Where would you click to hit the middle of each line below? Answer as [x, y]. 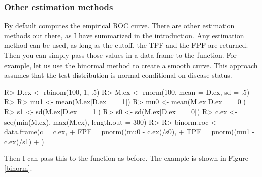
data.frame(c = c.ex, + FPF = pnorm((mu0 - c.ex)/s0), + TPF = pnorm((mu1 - [129, 131]
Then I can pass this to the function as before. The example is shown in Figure [126, 158]
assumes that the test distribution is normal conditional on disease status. [118, 75]
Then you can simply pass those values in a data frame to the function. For [120, 55]
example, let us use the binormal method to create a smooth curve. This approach [131, 65]
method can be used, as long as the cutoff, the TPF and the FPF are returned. [126, 45]
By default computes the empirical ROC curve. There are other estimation [119, 25]
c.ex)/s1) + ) [24, 141]
